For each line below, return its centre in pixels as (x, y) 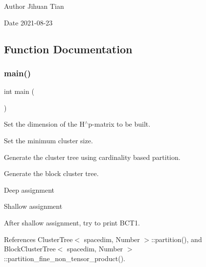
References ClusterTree (38, 239)
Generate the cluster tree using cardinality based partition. (92, 157)
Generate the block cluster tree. (51, 173)
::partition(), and (177, 239)
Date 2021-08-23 (28, 22)
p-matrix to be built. (119, 124)
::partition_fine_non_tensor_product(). (65, 258)
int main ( (19, 91)
